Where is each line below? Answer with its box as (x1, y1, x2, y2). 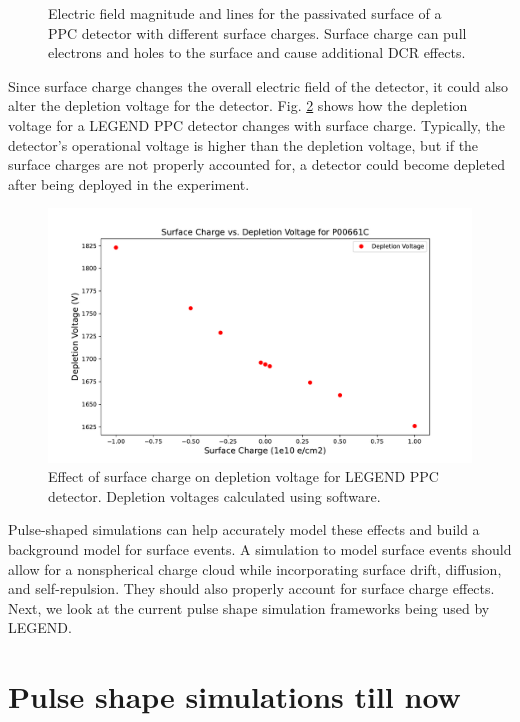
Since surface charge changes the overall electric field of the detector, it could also (8, 75, 509, 96)
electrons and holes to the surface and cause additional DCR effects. (48, 42, 466, 63)
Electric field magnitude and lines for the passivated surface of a (48, 3, 442, 23)
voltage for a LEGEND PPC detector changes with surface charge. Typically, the (8, 114, 506, 135)
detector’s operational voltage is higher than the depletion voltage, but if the (8, 134, 479, 155)
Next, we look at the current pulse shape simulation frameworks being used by (8, 597, 490, 618)
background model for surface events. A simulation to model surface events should (8, 538, 512, 559)
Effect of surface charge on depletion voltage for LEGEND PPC (48, 466, 439, 487)
